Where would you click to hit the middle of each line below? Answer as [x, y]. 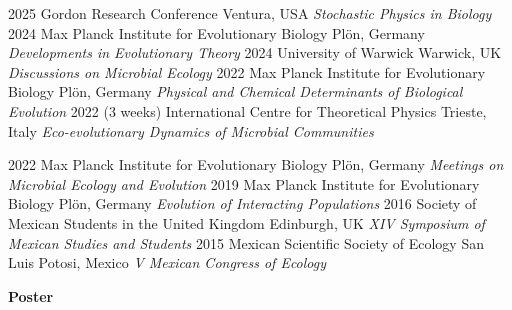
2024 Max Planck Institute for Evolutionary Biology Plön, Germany [216, 32]
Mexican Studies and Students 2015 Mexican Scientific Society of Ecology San [246, 242]
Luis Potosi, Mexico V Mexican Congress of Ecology [167, 262]
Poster [31, 295]
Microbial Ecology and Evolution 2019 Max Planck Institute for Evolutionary [244, 183]
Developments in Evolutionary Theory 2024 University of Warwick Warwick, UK [255, 52]
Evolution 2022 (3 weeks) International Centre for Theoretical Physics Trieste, [247, 110]
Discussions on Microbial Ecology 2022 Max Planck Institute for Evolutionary [247, 71]
